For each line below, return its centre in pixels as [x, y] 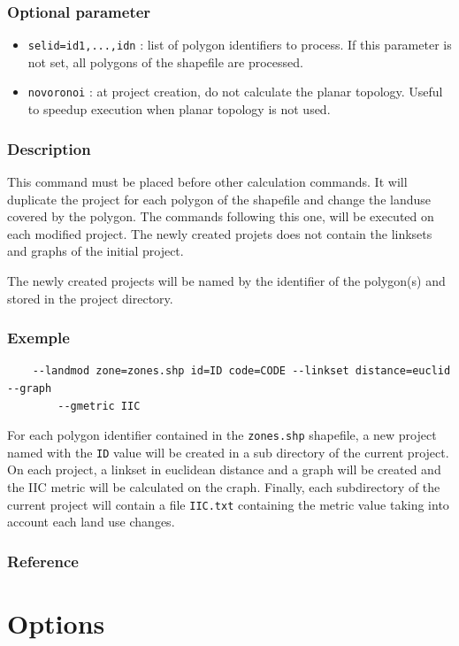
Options [56, 623]
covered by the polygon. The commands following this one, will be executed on [221, 216]
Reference [43, 561]
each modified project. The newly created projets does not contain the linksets [220, 233]
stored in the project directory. [90, 298]
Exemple [38, 338]
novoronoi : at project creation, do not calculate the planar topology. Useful [235, 92]
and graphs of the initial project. [96, 251]
